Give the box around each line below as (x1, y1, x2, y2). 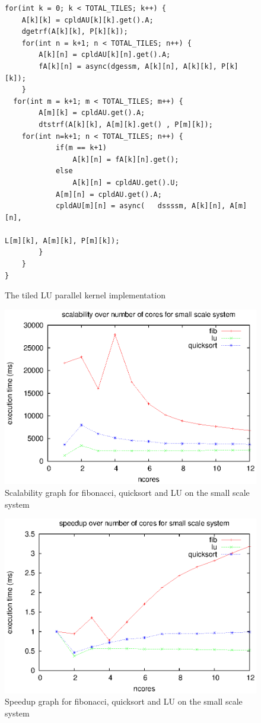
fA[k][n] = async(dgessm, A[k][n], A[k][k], (39, 62, 217, 71)
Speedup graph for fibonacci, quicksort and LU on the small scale (5, 695, 243, 708)
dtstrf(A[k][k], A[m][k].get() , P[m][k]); (39, 120, 213, 129)
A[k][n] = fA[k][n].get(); (72, 155, 179, 164)
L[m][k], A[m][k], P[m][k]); (5, 236, 120, 245)
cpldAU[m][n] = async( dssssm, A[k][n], (55, 202, 226, 211)
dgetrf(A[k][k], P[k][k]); (21, 27, 128, 36)
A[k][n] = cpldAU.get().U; (72, 178, 179, 187)
